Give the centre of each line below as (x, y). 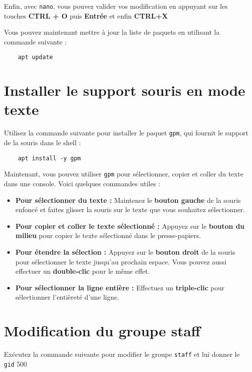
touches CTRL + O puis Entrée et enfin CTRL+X (86, 15)
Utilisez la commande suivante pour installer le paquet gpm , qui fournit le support (126, 133)
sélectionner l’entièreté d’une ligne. (67, 297)
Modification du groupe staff (102, 331)
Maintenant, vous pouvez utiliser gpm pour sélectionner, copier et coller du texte (124, 174)
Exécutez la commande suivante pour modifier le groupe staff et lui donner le (122, 354)
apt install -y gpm (49, 158)
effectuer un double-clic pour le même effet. (83, 271)
